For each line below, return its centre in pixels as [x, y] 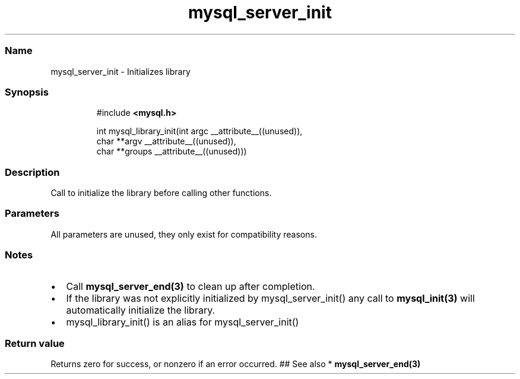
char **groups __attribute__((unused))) [172, 151]
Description [32, 172]
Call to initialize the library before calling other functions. [161, 193]
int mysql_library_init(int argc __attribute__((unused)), [199, 131]
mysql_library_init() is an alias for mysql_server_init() [183, 322]
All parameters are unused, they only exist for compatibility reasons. [184, 234]
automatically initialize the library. [141, 310]
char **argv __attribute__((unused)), [166, 141]
